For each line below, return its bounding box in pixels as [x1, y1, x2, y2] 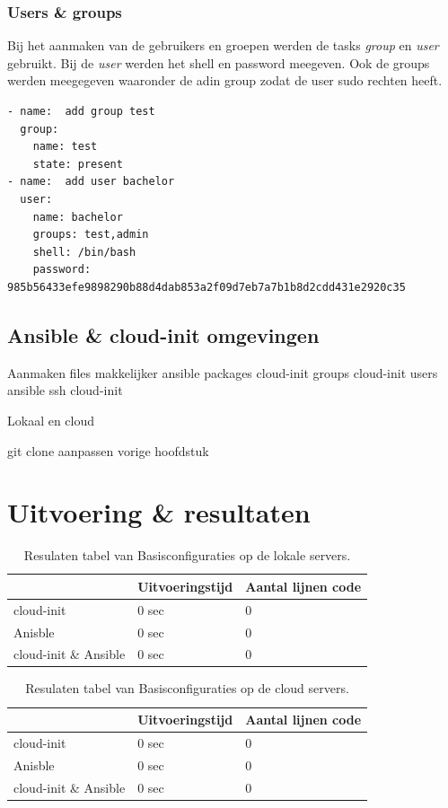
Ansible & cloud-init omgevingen [7, 321, 320, 348]
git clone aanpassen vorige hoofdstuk [7, 441, 209, 460]
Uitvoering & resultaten [7, 494, 311, 531]
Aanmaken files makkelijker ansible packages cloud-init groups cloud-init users [7, 363, 438, 382]
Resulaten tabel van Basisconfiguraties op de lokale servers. [23, 546, 351, 565]
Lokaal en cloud [7, 410, 95, 429]
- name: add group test [7, 105, 155, 118]
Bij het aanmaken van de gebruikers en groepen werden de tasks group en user [7, 36, 439, 55]
